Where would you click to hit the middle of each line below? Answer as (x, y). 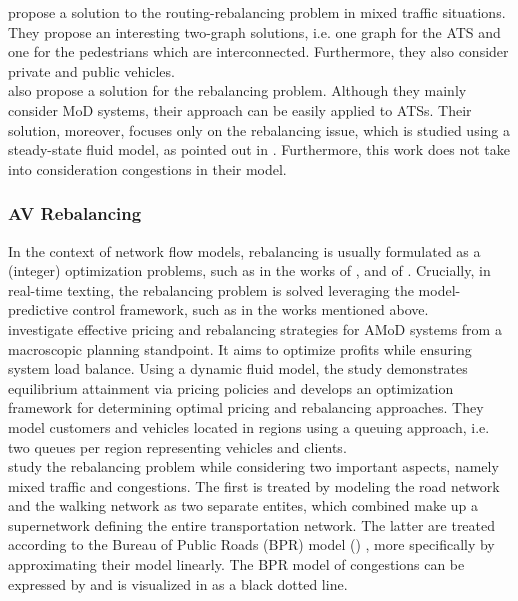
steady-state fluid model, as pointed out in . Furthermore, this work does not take (259, 149)
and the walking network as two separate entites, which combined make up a (243, 505)
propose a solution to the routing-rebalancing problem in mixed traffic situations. (257, 12)
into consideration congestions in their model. (147, 168)
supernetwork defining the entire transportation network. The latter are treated (252, 524)
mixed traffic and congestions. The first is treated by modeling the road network (254, 485)
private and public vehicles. (91, 70)
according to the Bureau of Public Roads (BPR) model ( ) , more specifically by (251, 544)
